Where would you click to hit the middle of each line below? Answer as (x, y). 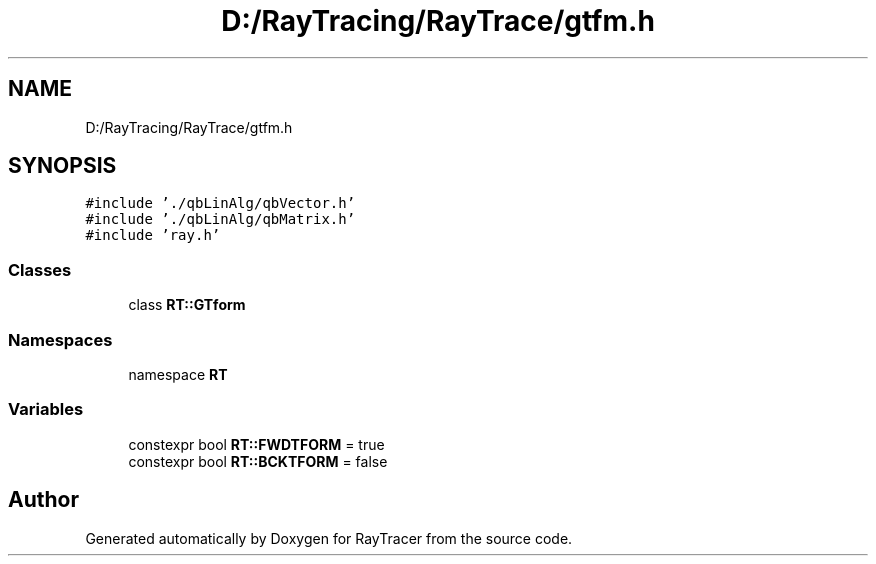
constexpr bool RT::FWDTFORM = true (256, 444)
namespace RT (178, 374)
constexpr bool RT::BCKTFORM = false (258, 461)
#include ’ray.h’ (153, 235)
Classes (40, 269)
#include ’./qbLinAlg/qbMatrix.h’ (220, 219)
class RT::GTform (187, 305)
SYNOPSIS (62, 166)
